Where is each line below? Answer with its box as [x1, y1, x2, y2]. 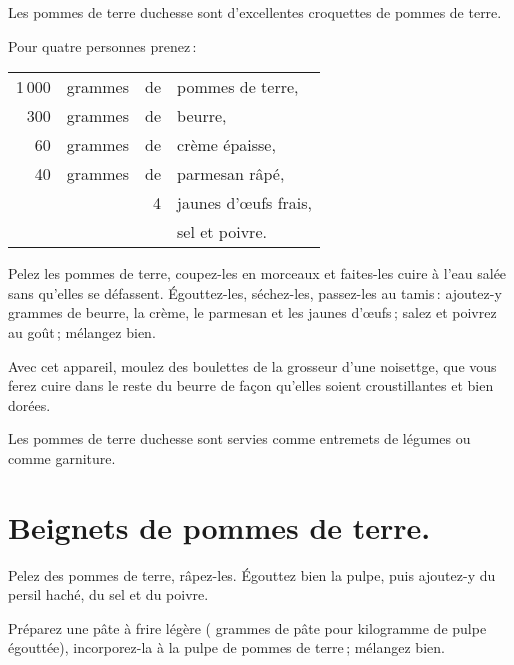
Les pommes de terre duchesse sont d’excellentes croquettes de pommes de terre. [8, 2, 502, 22]
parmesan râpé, [177, 162, 285, 186]
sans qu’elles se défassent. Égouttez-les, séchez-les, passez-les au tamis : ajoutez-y [8, 282, 502, 303]
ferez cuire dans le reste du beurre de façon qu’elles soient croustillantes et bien [8, 375, 494, 396]
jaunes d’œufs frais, [177, 191, 313, 215]
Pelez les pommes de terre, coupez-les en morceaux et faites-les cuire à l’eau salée [8, 263, 507, 284]
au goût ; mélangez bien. [8, 321, 156, 342]
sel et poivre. [177, 220, 267, 244]
